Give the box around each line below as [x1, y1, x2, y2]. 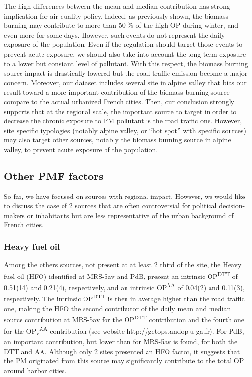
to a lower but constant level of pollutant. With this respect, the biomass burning [4, 58, 248, 68]
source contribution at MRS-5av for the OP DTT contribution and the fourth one [4, 313, 244, 324]
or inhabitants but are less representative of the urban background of [27, 210, 234, 220]
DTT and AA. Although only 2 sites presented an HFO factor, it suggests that [4, 346, 240, 356]
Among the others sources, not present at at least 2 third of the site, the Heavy [4, 259, 242, 270]
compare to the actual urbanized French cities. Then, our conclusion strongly [4, 96, 234, 106]
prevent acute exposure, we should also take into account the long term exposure [4, 48, 246, 59]
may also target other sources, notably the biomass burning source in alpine [4, 135, 231, 145]
